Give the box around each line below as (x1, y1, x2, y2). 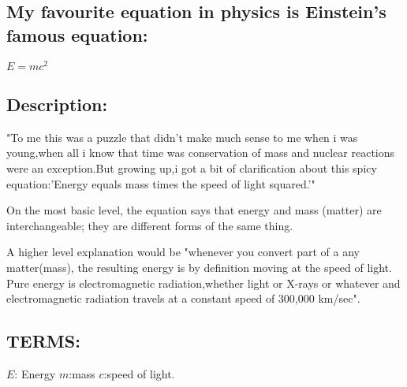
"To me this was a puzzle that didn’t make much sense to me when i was (6, 128, 358, 145)
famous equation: (6, 22, 148, 47)
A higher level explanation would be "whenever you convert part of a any (6, 244, 360, 260)
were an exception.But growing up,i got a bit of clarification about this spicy (6, 160, 377, 177)
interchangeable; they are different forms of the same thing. (6, 217, 293, 233)
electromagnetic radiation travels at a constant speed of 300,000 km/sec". (6, 290, 360, 307)
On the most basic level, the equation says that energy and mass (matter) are (6, 202, 382, 218)
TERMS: (6, 329, 80, 353)
